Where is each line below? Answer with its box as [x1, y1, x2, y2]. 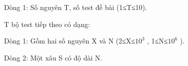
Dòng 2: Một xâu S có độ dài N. [4, 52, 102, 62]
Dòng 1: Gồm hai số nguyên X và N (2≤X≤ [4, 35, 135, 46]
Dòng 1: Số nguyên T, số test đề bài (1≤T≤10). [4, 2, 147, 12]
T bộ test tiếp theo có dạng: [4, 18, 90, 29]
